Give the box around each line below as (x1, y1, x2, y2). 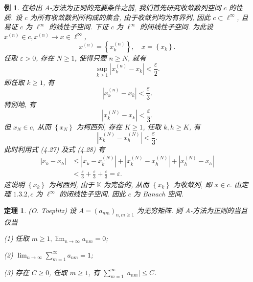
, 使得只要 (74, 53, 107, 63)
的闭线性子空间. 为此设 (139, 22, 213, 32)
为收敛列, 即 (173, 179, 212, 189)
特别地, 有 (4, 99, 36, 109)
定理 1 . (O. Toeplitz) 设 (4, 205, 76, 215)
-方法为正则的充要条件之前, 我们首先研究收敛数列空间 (49, 2, 221, 12)
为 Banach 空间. (133, 189, 184, 199)
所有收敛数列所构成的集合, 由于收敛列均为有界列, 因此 (37, 12, 211, 22)
